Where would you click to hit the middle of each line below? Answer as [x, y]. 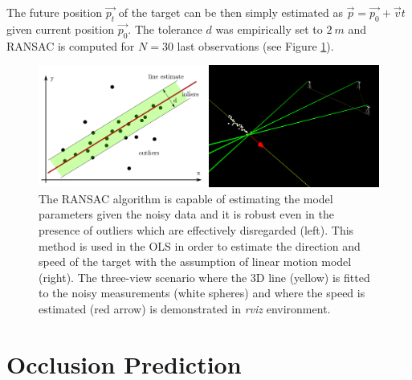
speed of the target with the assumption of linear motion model [195, 262]
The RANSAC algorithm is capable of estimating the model [186, 198]
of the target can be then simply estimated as [230, 12]
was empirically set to [269, 29]
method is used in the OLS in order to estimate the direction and [200, 245]
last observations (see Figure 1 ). [255, 45]
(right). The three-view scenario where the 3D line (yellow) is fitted [204, 277]
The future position [55, 12]
